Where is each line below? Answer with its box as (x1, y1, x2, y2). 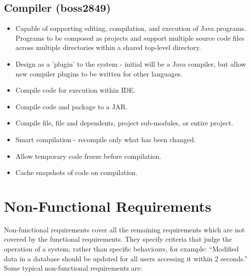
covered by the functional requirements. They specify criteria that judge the (4, 234, 232, 244)
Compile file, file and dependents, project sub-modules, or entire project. (15, 118, 233, 128)
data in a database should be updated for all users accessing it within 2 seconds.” (4, 253, 248, 263)
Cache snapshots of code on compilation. (15, 167, 138, 177)
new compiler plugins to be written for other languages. (15, 68, 183, 78)
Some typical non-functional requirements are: (4, 263, 143, 273)
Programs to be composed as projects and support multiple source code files (15, 32, 245, 43)
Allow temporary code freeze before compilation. (15, 151, 162, 161)
